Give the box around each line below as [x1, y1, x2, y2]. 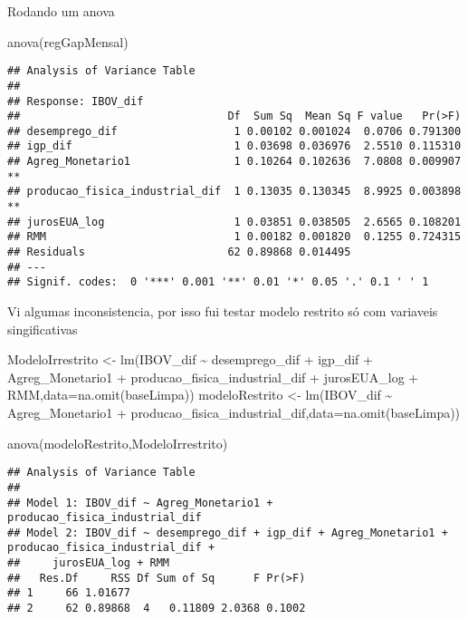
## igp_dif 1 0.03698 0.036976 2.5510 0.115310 [7, 140, 462, 153]
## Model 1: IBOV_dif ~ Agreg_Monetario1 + [7, 496, 273, 509]
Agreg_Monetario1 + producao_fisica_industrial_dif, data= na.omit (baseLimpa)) [7, 403, 461, 421]
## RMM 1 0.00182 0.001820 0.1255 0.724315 [7, 230, 462, 244]
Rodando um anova [7, 2, 115, 20]
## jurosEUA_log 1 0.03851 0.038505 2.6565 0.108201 [7, 215, 462, 228]
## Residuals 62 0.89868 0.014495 [7, 246, 351, 259]
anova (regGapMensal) [7, 32, 129, 51]
